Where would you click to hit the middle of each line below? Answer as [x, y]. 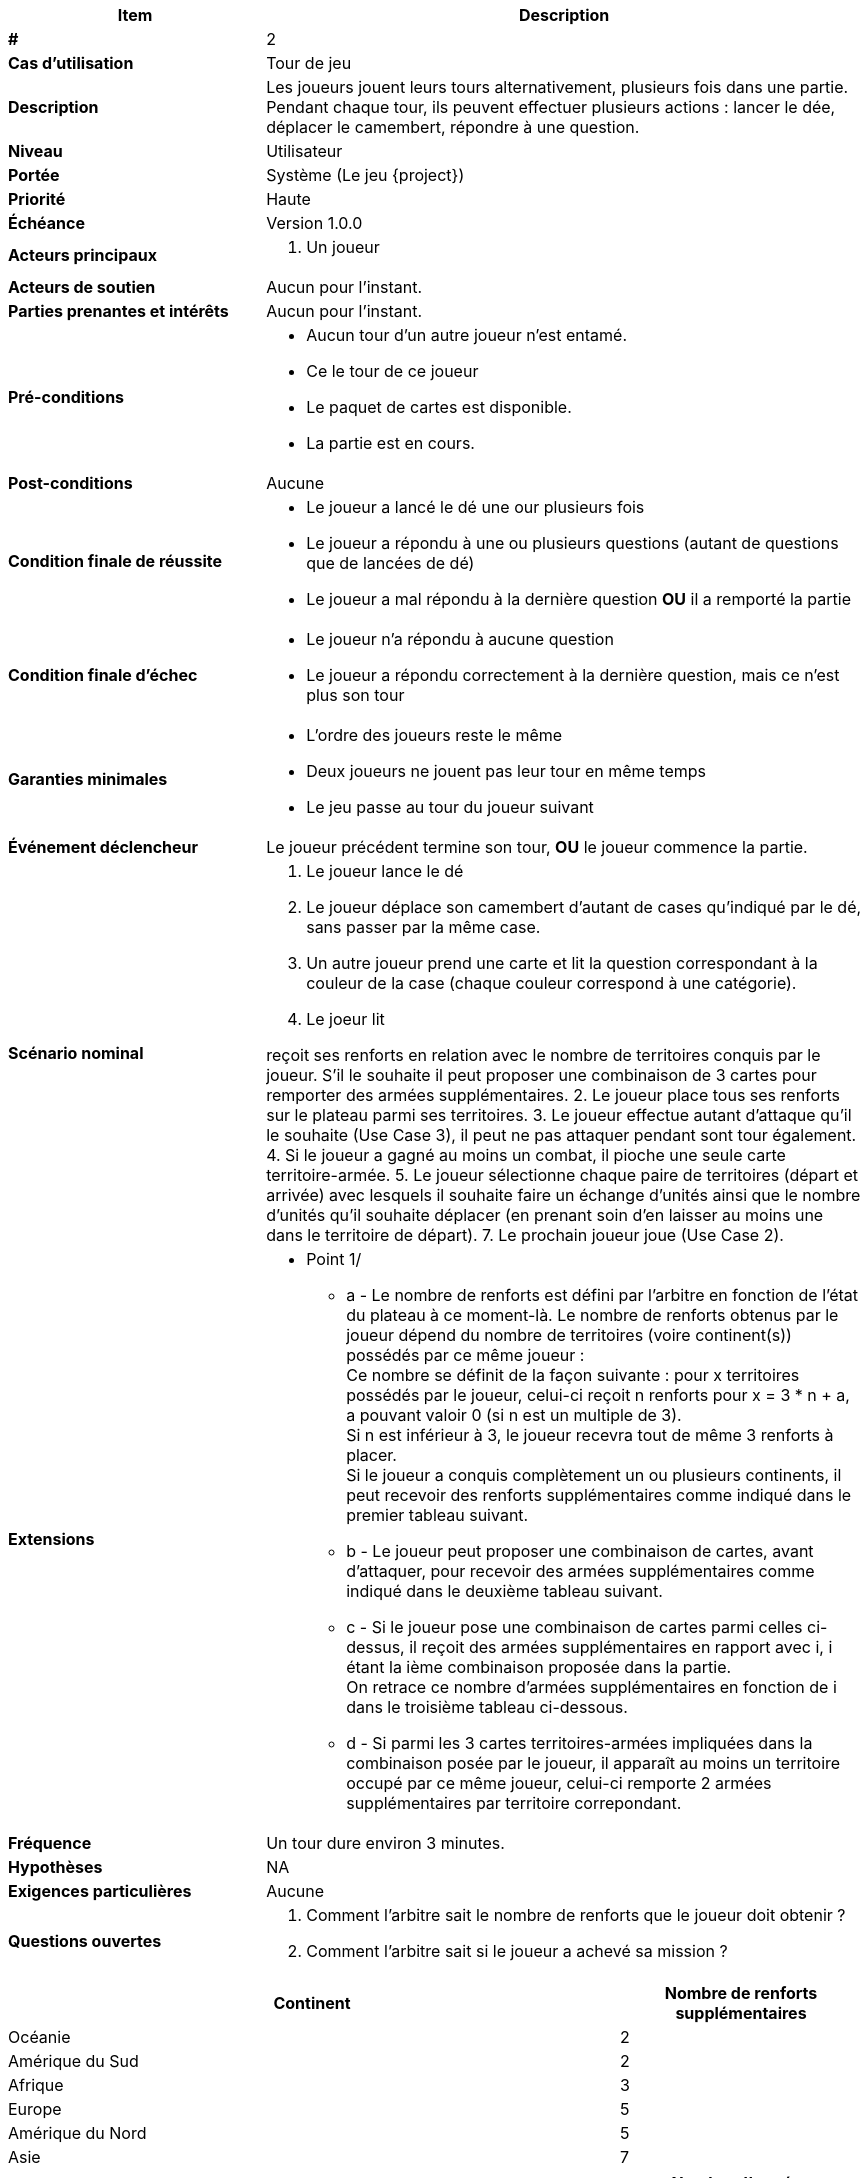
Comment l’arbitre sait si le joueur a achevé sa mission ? [517, 1951]
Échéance [46, 223]
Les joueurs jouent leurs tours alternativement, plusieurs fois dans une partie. [557, 87]
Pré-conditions [66, 397]
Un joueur [343, 247]
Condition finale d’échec [103, 675]
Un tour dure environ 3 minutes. [385, 1843]
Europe [35, 2109]
